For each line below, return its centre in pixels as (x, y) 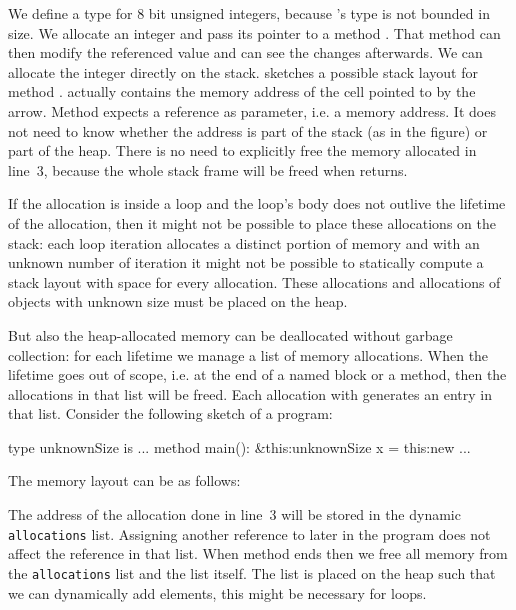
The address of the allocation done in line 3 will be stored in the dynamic (234, 514)
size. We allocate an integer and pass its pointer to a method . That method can (254, 32)
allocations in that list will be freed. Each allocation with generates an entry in (250, 393)
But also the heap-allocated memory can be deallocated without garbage (230, 334)
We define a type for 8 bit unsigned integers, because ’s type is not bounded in (249, 13)
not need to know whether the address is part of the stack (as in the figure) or (248, 130)
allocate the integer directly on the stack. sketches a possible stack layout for (243, 71)
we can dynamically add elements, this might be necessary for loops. (217, 592)
